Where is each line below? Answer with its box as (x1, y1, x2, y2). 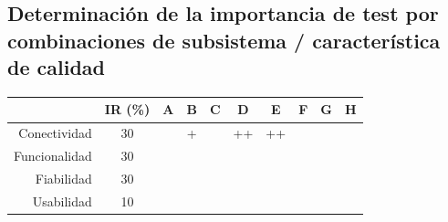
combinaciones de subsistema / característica (7, 26, 441, 54)
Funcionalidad (14, 146, 92, 165)
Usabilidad (32, 191, 92, 210)
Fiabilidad (35, 169, 92, 188)
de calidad (7, 53, 105, 81)
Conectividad (18, 123, 92, 143)
